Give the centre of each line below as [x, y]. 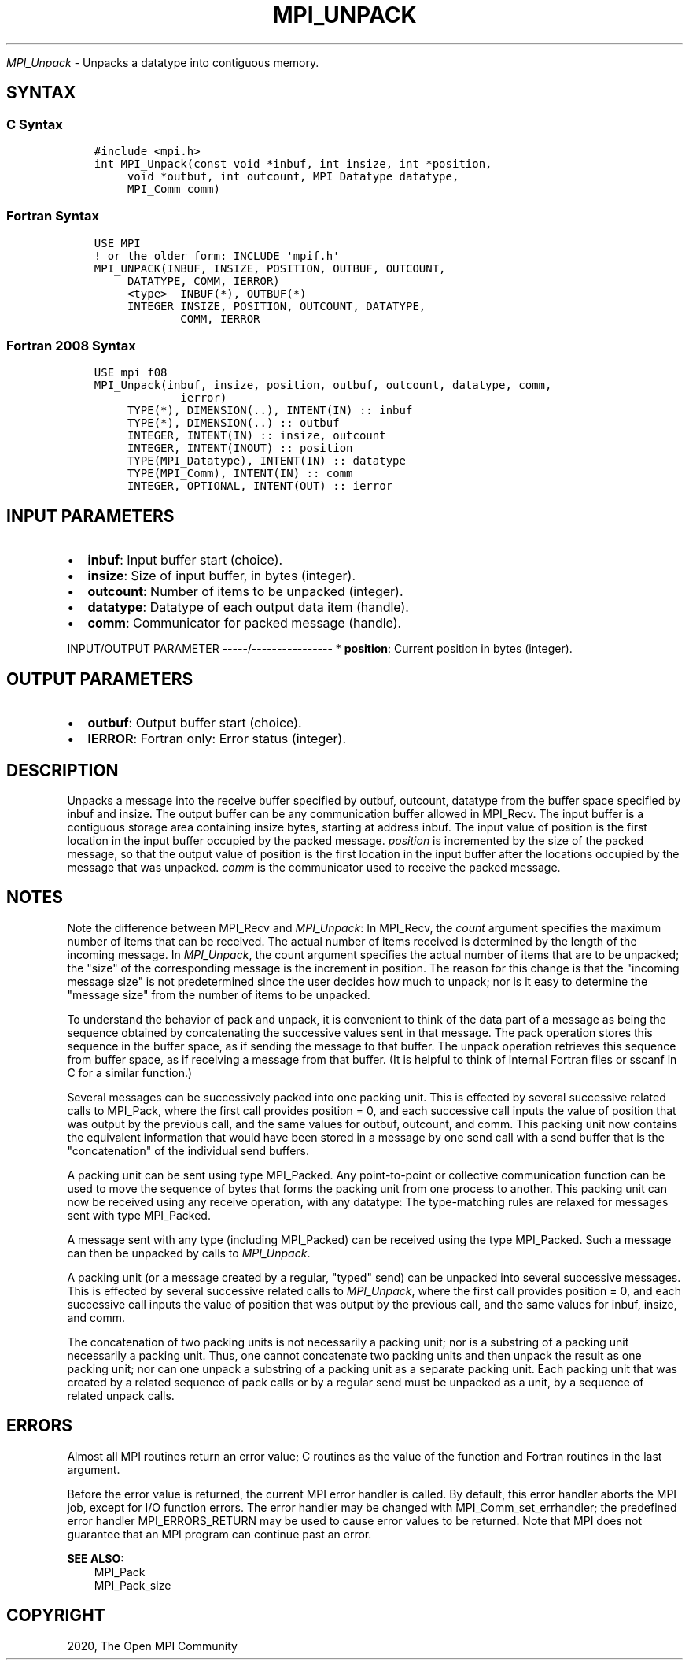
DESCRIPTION [63, 770]
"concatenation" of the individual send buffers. [188, 1150]
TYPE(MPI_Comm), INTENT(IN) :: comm [240, 474]
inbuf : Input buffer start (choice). [185, 560]
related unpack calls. [121, 1395]
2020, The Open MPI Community [152, 1646]
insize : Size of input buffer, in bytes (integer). [222, 576]
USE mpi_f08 [131, 373]
